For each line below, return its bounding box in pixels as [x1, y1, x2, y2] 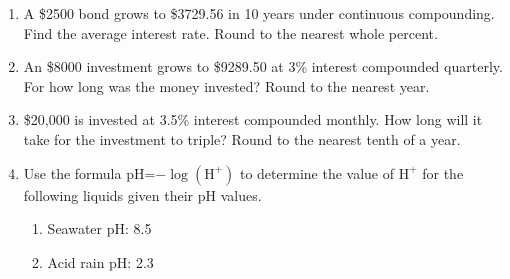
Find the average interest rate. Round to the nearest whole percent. [23, 22, 438, 43]
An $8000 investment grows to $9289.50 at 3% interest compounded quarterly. [23, 56, 503, 77]
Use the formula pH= [23, 162, 156, 183]
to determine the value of [239, 162, 394, 183]
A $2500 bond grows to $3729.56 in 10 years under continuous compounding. [23, 3, 495, 23]
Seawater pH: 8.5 [47, 218, 152, 239]
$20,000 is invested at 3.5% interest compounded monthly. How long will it [23, 109, 483, 130]
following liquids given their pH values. [23, 184, 262, 205]
